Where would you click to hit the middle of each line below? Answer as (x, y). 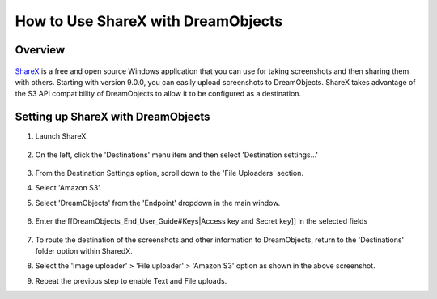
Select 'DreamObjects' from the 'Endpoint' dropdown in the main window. (158, 203)
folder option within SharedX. (84, 250)
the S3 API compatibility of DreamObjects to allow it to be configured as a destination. (158, 94)
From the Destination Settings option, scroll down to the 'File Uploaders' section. (169, 173)
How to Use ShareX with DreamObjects (149, 21)
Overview (40, 50)
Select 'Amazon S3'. (68, 188)
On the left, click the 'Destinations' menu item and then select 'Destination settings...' (177, 155)
